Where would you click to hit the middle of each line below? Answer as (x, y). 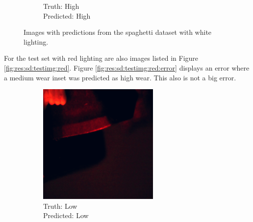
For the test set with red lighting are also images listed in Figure (101, 58)
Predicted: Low (66, 215)
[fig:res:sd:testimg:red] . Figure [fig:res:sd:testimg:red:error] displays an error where (127, 67)
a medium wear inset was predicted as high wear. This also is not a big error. (120, 77)
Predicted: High (67, 15)
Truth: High (61, 6)
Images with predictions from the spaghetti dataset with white (118, 32)
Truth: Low (60, 206)
